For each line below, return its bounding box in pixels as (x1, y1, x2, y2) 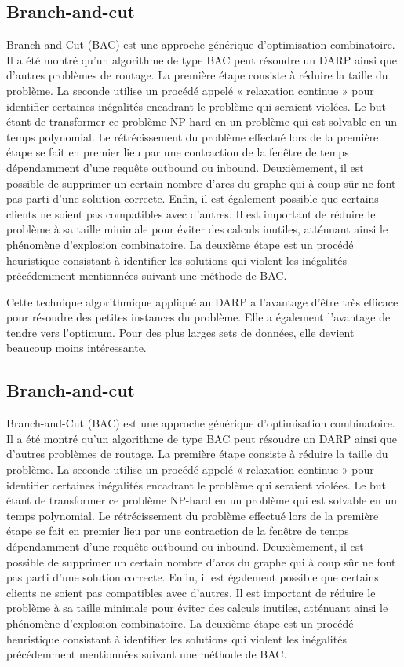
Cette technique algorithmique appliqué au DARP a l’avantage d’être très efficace (6, 293, 399, 310)
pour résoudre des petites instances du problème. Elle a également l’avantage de (6, 309, 391, 325)
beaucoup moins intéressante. (6, 339, 147, 356)
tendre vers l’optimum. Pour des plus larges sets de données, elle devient (6, 324, 355, 340)
